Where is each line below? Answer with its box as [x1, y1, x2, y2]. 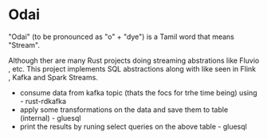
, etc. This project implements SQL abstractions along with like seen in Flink [8, 64, 257, 73]
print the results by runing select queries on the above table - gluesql [19, 122, 247, 131]
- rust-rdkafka [19, 96, 66, 106]
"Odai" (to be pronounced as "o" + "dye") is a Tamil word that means [8, 32, 235, 41]
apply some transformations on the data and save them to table [19, 105, 229, 114]
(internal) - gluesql [19, 113, 81, 122]
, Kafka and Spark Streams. [8, 72, 98, 82]
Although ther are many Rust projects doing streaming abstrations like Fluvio [8, 56, 260, 65]
